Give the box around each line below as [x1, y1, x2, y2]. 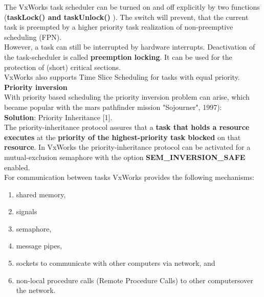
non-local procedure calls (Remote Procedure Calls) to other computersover [16, 275, 253, 285]
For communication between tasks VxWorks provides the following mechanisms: [4, 172, 254, 182]
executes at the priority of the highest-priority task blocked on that [4, 131, 241, 142]
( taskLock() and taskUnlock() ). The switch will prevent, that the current [4, 11, 249, 22]
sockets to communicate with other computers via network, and [16, 258, 215, 268]
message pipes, [16, 240, 62, 251]
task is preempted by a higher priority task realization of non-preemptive [4, 21, 233, 32]
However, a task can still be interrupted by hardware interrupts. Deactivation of [4, 41, 255, 52]
